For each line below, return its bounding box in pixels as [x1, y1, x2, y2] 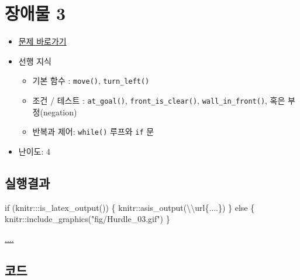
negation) [43, 105, 77, 118]
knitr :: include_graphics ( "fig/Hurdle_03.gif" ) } [5, 213, 170, 225]
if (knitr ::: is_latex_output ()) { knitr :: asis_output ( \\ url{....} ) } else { [5, 201, 255, 213]
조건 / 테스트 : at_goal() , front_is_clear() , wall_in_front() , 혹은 [32, 94, 285, 106]
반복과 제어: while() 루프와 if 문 [32, 125, 154, 138]
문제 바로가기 [18, 35, 67, 47]
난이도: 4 [18, 145, 50, 157]
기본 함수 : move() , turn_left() [32, 74, 150, 87]
